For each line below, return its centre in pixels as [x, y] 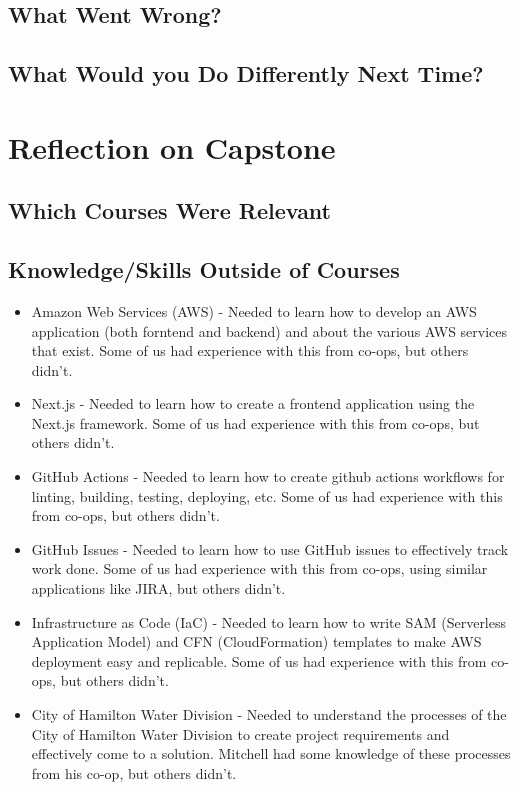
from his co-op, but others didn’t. [134, 772]
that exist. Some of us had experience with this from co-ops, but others [250, 350]
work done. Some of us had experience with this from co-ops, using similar [259, 568]
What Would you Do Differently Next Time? [246, 73]
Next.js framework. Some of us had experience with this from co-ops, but [255, 422]
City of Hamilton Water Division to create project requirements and [240, 733]
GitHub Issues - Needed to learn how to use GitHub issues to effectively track [270, 548]
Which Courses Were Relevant [169, 210]
